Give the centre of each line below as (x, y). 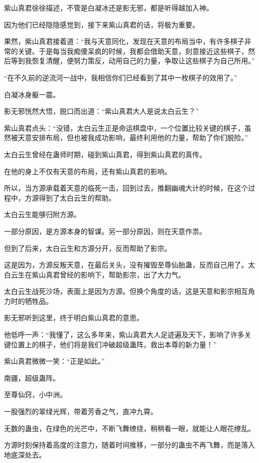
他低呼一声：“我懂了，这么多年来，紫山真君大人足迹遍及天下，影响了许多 (124, 335)
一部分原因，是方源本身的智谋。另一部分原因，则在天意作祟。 (105, 231)
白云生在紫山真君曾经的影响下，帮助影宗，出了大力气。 (95, 274)
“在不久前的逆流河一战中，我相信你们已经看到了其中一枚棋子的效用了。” (121, 77)
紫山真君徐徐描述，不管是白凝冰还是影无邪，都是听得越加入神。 (109, 7)
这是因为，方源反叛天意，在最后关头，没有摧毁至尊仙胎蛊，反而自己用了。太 (129, 265)
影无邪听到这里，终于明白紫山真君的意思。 (74, 318)
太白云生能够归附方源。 (42, 214)
